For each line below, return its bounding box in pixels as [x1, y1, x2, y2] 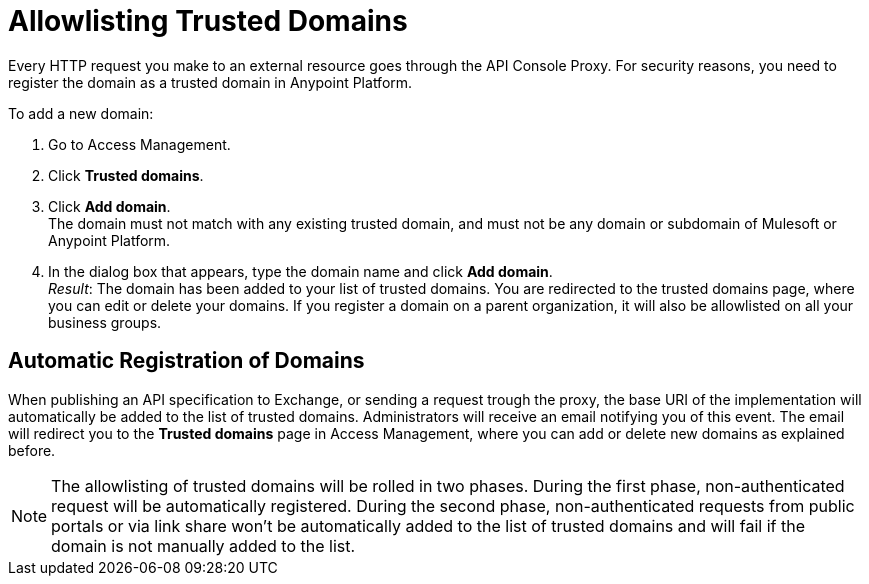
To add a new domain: [8, 104, 154, 122]
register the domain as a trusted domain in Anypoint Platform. [8, 73, 413, 91]
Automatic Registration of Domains [8, 348, 365, 374]
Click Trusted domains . [48, 166, 204, 184]
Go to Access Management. [48, 135, 231, 153]
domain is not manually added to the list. [51, 535, 356, 556]
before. [8, 441, 56, 459]
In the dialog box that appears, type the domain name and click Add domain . [48, 262, 553, 280]
